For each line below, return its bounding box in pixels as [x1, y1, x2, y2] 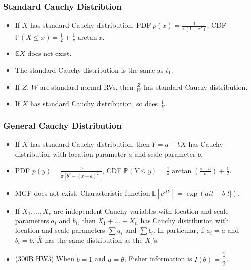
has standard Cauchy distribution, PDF [30, 20, 151, 30]
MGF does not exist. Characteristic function [15, 187, 150, 198]
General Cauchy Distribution [3, 119, 122, 132]
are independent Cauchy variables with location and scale [54, 205, 229, 216]
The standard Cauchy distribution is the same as [15, 64, 164, 75]
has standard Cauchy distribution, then [30, 139, 150, 149]
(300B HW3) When [15, 253, 74, 264]
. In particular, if [153, 225, 204, 235]
